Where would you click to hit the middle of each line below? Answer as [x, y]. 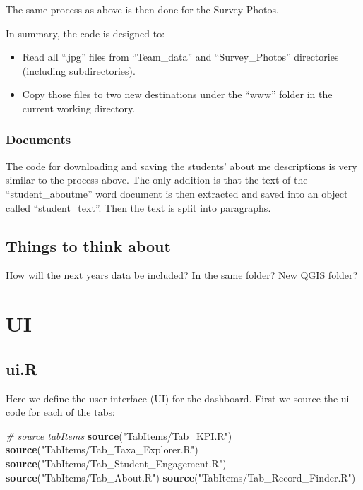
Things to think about [88, 245]
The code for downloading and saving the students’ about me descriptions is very [181, 166]
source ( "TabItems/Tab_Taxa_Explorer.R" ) [102, 449]
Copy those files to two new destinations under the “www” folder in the [177, 94]
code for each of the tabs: [60, 412]
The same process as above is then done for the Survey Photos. [142, 9]
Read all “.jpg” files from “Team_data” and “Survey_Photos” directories [180, 57]
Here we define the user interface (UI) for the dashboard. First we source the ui [178, 398]
